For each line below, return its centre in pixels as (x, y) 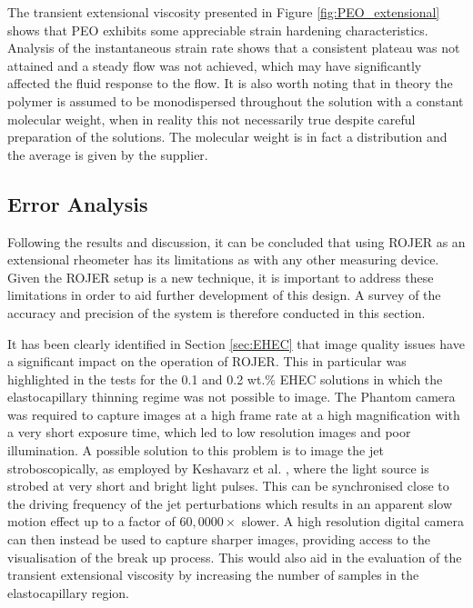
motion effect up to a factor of (91, 521)
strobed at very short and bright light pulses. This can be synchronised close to (228, 486)
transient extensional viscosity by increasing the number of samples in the (213, 575)
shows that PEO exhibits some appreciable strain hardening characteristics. (218, 30)
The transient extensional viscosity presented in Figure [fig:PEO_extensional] (224, 12)
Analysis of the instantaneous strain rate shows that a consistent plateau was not (234, 48)
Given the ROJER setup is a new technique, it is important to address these (221, 277)
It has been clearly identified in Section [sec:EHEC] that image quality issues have (236, 343)
